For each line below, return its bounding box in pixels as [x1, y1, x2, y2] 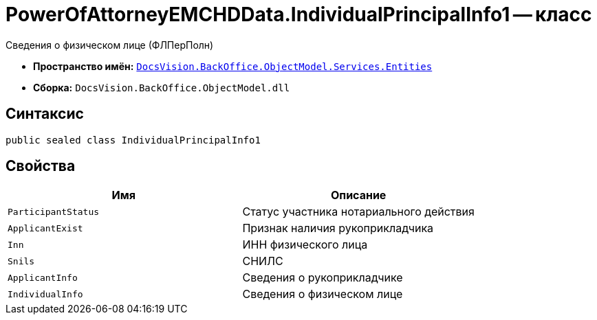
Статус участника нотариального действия [242, 205, 475, 219]
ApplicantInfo [8, 272, 78, 283]
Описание [331, 188, 387, 203]
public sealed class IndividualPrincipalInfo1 [6, 134, 261, 146]
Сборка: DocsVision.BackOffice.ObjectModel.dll [33, 81, 290, 93]
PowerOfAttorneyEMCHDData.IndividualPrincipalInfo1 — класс [6, 3, 592, 26]
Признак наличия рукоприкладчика [242, 221, 434, 236]
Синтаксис [6, 105, 84, 123]
